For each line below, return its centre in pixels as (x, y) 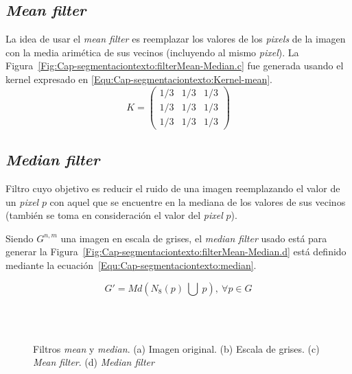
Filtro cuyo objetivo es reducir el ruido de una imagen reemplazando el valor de (173, 188)
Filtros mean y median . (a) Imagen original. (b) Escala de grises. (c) (176, 348)
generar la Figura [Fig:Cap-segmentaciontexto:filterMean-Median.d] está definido (176, 252)
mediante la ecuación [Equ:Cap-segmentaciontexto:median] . (131, 265)
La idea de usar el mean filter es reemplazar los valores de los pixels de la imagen (176, 39)
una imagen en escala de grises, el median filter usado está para (194, 238)
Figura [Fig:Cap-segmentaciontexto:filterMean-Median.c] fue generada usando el (175, 66)
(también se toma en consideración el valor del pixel (114, 215)
